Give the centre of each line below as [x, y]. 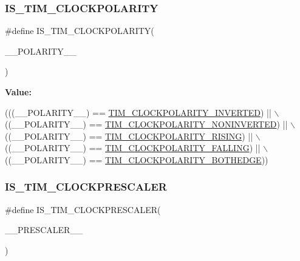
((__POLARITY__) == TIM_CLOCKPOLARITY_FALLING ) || [133, 148]
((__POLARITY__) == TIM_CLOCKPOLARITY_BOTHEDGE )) [137, 159]
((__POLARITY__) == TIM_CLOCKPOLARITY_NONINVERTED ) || [146, 124]
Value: [18, 92]
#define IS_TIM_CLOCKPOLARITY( [80, 31]
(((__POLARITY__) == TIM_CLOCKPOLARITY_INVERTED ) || [138, 112]
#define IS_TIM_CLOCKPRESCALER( [83, 209]
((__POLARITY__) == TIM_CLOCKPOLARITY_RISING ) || [129, 136]
